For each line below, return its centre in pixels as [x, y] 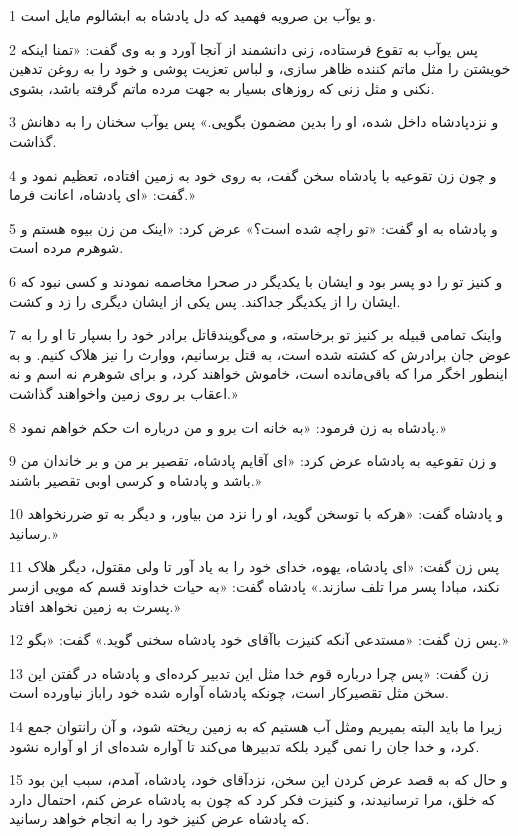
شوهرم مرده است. [66, 247]
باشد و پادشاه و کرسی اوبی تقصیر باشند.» [135, 479]
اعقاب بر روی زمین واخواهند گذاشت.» [123, 392]
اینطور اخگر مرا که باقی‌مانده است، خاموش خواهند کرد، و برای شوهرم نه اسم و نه [258, 373]
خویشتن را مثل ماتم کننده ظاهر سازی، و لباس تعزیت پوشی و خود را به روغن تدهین [260, 68]
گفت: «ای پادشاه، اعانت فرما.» [102, 194]
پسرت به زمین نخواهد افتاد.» [95, 605]
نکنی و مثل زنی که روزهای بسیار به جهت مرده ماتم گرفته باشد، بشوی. [222, 87]
